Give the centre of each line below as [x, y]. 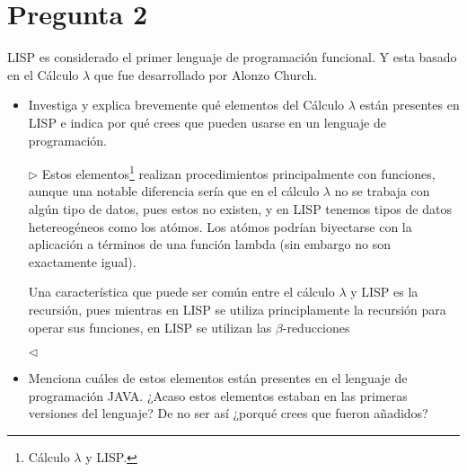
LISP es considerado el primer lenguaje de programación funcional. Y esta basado [232, 57]
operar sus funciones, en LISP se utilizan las [150, 327]
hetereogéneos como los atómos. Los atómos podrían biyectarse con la [220, 226]
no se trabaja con [382, 191]
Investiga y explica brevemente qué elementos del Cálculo [186, 105]
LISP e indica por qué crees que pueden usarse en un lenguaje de [207, 122]
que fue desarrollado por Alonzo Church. [206, 74]
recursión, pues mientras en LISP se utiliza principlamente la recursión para [237, 309]
